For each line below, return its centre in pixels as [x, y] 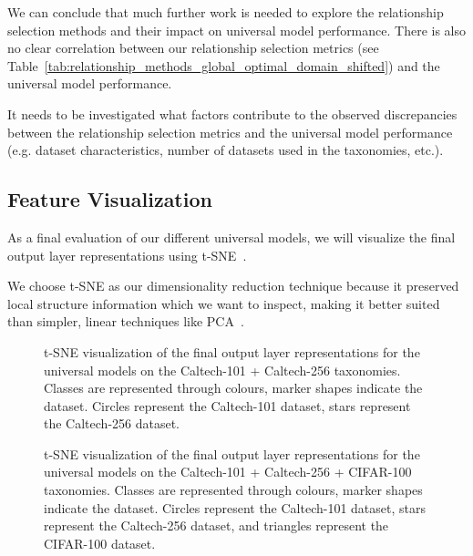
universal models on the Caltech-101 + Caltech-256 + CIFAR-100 [228, 472]
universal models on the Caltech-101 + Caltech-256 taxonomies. [222, 370]
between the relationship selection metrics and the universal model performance [230, 132]
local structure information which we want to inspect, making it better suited [224, 303]
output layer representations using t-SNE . [127, 255]
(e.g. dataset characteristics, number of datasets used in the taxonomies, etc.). [226, 150]
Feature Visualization [110, 199]
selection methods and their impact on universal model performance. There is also [237, 30]
